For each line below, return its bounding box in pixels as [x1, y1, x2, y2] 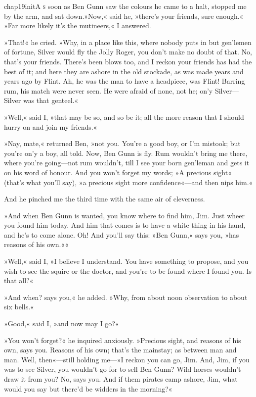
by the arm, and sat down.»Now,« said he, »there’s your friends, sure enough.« [4, 10, 244, 21]
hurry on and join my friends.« [4, 121, 97, 132]
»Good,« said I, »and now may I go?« [4, 318, 119, 329]
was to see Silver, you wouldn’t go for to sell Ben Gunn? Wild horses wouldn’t [4, 364, 241, 374]
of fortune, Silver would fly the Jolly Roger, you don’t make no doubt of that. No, [4, 47, 252, 57]
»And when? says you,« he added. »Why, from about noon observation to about [4, 292, 248, 302]
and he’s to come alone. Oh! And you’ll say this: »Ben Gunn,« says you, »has [4, 229, 239, 240]
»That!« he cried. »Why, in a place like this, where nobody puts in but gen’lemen [4, 37, 252, 47]
